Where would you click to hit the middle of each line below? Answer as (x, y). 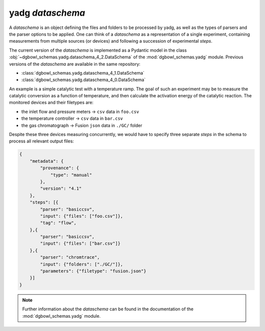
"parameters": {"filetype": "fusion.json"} (93, 271)
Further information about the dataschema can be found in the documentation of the (108, 309)
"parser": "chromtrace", (70, 257)
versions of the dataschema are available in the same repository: (75, 64)
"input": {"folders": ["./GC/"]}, (81, 264)
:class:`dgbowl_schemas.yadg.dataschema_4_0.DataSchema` (83, 80)
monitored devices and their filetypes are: (51, 103)
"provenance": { (60, 168)
